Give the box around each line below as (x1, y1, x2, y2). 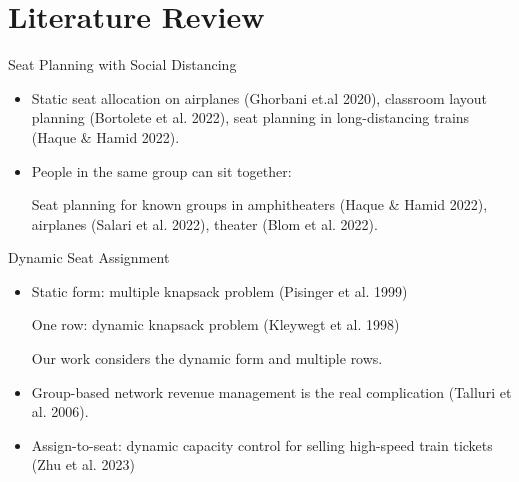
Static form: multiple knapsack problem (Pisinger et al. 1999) (31, 280, 408, 301)
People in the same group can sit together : (31, 160, 292, 181)
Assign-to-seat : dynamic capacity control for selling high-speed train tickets (31, 434, 493, 455)
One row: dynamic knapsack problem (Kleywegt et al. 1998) (31, 314, 400, 335)
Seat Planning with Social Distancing (8, 54, 237, 75)
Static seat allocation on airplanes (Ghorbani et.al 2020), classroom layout (31, 87, 487, 108)
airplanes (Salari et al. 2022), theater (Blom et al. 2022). (31, 213, 378, 234)
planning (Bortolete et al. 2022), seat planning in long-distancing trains (31, 107, 470, 128)
